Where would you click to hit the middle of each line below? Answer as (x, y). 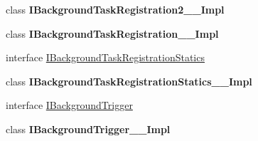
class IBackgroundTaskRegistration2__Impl (115, 9)
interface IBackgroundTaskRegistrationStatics (105, 57)
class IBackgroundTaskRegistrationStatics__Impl (129, 81)
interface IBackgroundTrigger (69, 105)
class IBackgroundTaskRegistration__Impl (112, 33)
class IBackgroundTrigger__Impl (88, 129)
